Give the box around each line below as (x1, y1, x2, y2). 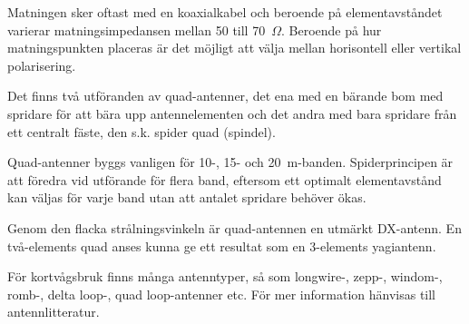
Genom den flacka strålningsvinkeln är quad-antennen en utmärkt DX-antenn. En (7, 218, 462, 237)
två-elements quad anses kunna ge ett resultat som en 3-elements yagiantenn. (7, 236, 436, 255)
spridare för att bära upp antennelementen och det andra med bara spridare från (7, 103, 457, 123)
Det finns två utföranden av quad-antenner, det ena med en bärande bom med (7, 86, 444, 105)
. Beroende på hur (280, 20, 382, 39)
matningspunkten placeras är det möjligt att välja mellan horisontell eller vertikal (7, 38, 462, 57)
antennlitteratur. (7, 302, 100, 321)
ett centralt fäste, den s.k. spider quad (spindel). (7, 122, 276, 141)
